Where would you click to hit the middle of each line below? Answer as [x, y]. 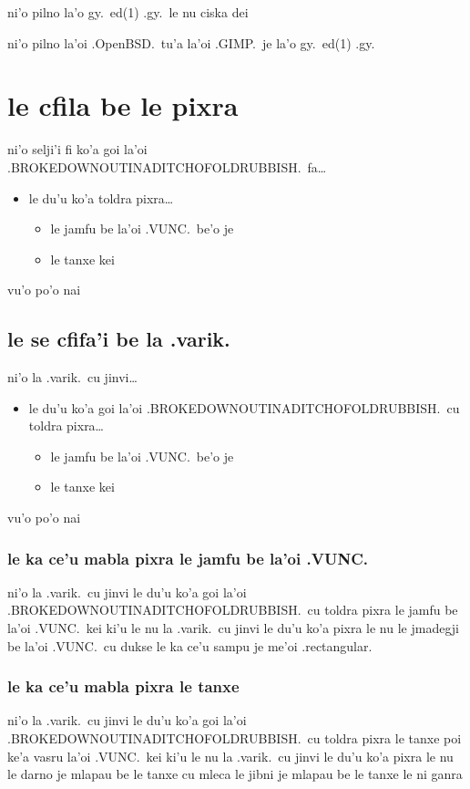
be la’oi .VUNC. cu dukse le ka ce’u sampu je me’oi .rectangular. [190, 645]
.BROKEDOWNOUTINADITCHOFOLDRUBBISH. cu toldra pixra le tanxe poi [235, 738]
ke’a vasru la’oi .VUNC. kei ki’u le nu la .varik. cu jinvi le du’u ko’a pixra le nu [230, 756]
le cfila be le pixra [123, 105]
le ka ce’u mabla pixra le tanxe [123, 686]
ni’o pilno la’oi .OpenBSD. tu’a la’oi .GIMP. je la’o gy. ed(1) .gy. [191, 42]
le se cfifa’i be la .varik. [119, 339]
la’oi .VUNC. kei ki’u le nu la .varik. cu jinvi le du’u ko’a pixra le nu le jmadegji [233, 628]
